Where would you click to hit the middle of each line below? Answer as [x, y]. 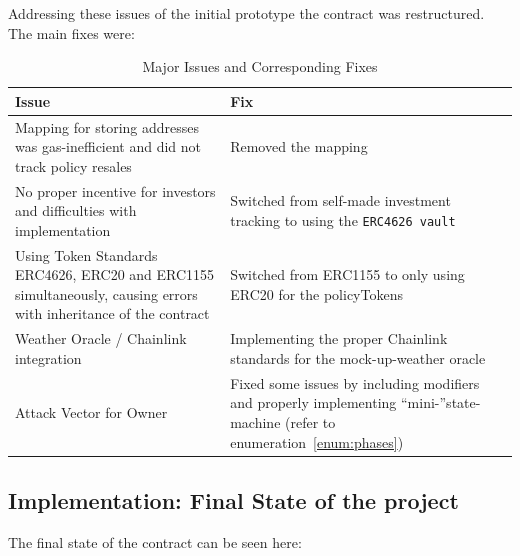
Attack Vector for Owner [91, 412]
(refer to [310, 421]
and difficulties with [76, 210]
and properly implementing [313, 402]
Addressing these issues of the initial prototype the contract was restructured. [246, 13]
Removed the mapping [299, 146]
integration [48, 357]
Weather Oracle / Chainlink [101, 338]
